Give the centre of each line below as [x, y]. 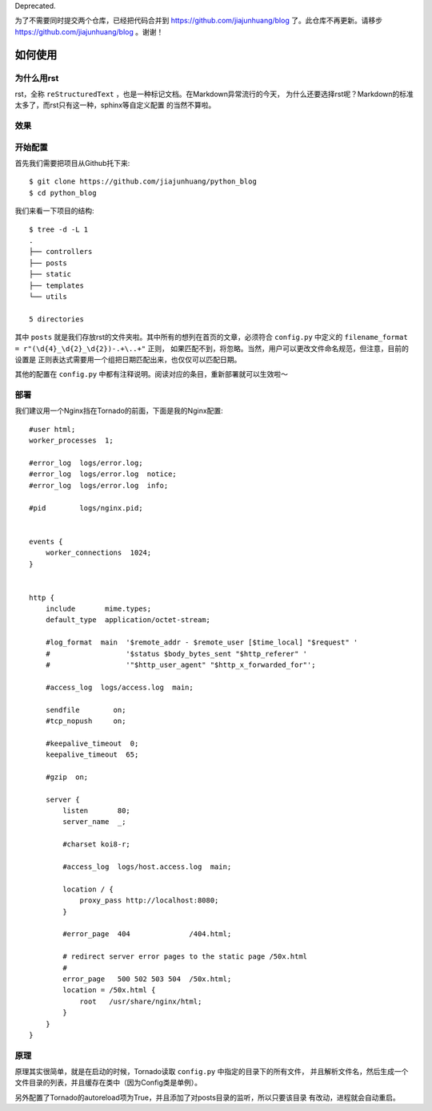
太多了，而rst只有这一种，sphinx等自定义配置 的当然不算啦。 [115, 105]
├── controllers [61, 252]
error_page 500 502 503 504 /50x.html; [147, 979]
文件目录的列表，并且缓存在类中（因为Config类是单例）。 [108, 1083]
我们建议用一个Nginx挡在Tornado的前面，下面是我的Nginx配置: [119, 411]
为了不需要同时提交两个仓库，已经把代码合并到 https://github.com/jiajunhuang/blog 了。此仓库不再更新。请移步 [199, 21]
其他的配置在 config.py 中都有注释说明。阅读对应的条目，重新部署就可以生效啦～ [151, 374]
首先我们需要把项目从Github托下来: [72, 164]
